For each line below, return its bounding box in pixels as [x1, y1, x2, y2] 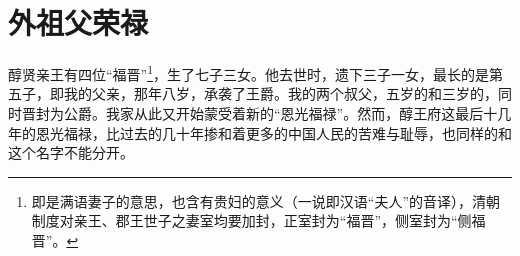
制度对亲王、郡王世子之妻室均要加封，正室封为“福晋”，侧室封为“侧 [31, 210, 472, 231]
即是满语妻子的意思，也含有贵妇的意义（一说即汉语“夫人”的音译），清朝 [31, 190, 501, 211]
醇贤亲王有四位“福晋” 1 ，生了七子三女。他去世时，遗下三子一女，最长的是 [8, 61, 490, 84]
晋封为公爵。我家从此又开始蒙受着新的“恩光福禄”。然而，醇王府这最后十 [21, 102, 498, 123]
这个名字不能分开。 [8, 142, 134, 163]
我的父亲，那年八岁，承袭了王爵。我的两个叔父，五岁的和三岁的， [63, 83, 498, 104]
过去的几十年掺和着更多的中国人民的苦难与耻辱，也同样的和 [119, 122, 512, 143]
